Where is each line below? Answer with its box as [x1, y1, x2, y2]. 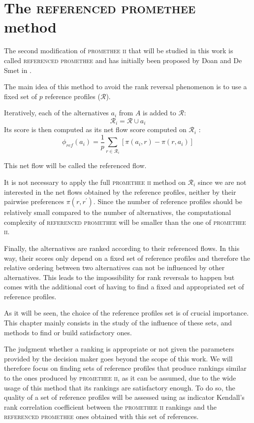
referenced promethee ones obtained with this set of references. [4, 411, 199, 422]
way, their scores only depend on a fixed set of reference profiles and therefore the [4, 252, 250, 263]
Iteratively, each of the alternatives [4, 107, 109, 118]
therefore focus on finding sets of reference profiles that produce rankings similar [4, 363, 247, 373]
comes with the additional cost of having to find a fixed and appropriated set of [4, 282, 244, 292]
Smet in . [4, 65, 32, 75]
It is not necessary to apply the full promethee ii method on [4, 176, 186, 187]
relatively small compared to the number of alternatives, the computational [4, 207, 231, 217]
